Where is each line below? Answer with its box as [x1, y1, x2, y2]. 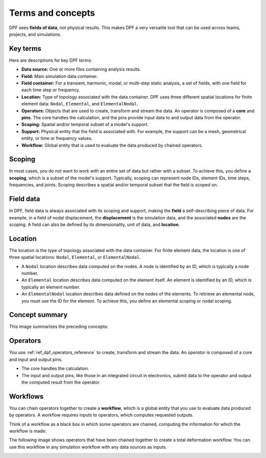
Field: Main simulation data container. [21, 73, 98, 79]
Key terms [9, 44, 41, 53]
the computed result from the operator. [21, 379, 100, 385]
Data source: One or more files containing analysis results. [21, 67, 141, 72]
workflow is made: [9, 428, 47, 434]
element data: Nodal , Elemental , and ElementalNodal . [21, 101, 138, 107]
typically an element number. [21, 284, 81, 290]
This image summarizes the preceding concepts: [9, 323, 108, 330]
